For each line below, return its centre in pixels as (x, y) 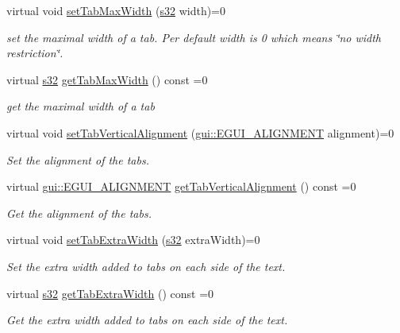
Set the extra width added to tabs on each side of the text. (146, 266)
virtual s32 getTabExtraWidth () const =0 (110, 293)
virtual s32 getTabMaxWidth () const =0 (107, 79)
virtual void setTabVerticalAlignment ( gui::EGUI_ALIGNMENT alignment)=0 (200, 132)
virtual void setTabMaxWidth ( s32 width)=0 (116, 10)
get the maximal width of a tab (81, 106)
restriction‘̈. (35, 53)
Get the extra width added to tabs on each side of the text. (147, 320)
